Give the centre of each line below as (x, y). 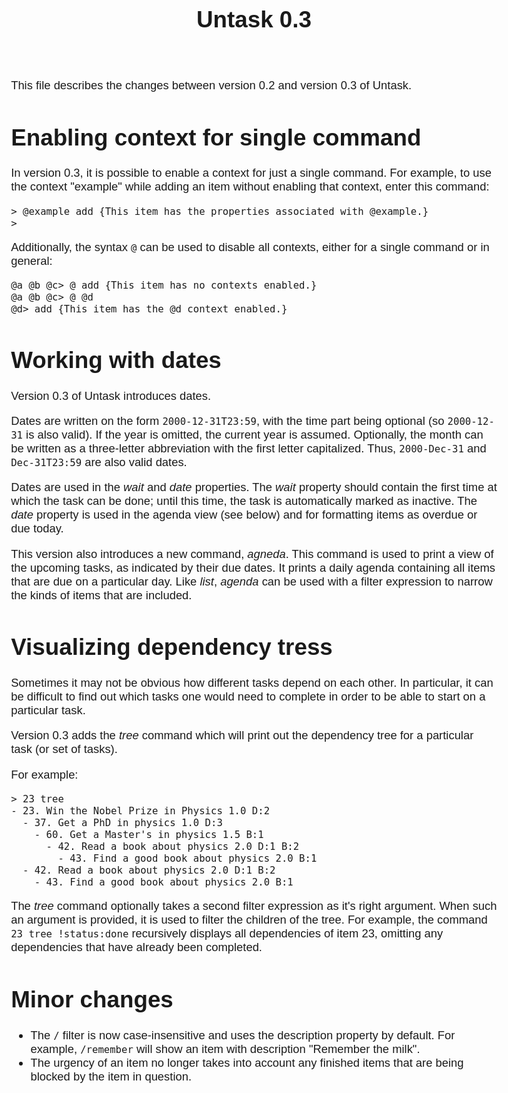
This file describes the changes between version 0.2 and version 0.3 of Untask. (211, 85)
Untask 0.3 (254, 19)
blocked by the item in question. (111, 1076)
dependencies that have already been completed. (136, 947)
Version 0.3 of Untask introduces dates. (111, 395)
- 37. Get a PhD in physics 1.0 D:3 (122, 823)
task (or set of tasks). (64, 749)
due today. (37, 528)
